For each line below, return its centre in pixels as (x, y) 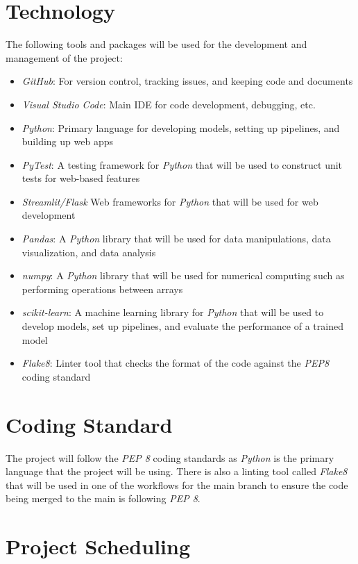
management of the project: (64, 57)
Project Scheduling (98, 546)
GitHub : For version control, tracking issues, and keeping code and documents (187, 81)
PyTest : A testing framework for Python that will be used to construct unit (182, 164)
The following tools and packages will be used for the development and (156, 44)
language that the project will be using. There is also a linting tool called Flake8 (177, 471)
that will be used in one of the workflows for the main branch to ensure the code (177, 484)
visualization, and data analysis (89, 252)
